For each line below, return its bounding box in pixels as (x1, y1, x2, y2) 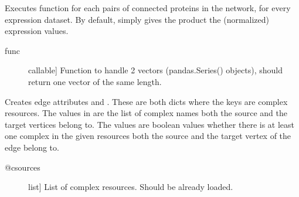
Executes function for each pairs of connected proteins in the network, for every (5, 2, 291, 13)
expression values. (5, 25, 69, 37)
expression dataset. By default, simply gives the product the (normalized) (5, 13, 270, 25)
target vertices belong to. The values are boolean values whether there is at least (5, 118, 295, 130)
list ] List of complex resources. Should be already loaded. (28, 181, 233, 193)
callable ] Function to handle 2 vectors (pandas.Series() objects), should (28, 64, 283, 76)
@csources (5, 161, 40, 173)
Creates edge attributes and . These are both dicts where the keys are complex (5, 95, 288, 107)
